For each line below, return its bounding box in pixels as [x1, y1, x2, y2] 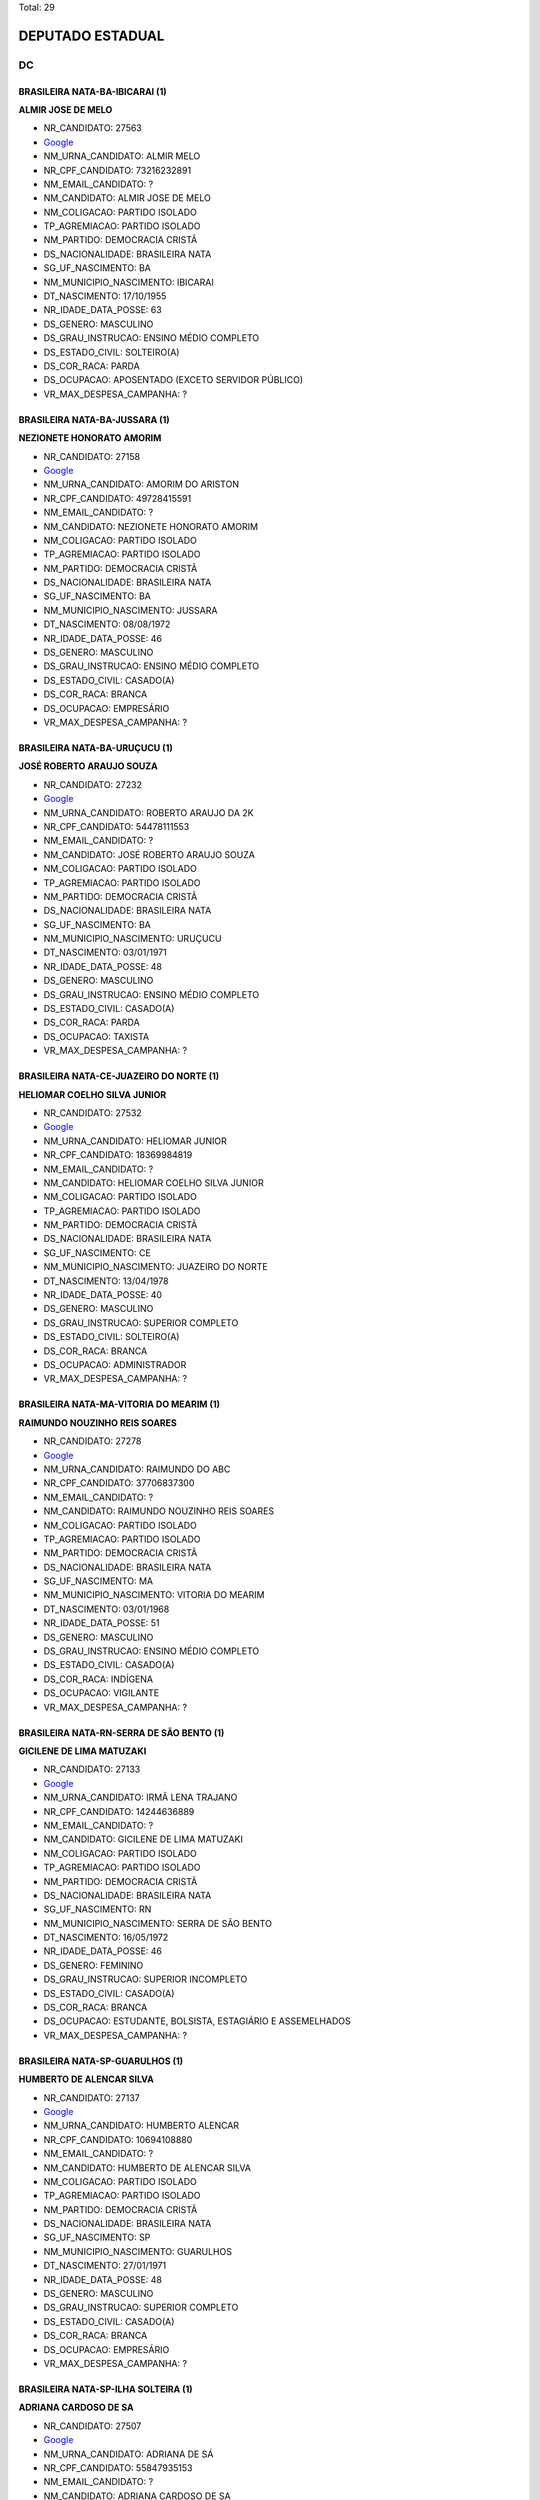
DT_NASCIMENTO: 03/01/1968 [43, 1603, 170, 1615]
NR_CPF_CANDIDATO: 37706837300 [43, 1477, 195, 1489]
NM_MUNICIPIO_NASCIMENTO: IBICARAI [43, 276, 214, 288]
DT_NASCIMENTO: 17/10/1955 [43, 290, 167, 302]
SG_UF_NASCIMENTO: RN [43, 1903, 152, 1915]
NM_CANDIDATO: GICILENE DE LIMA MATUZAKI [43, 1833, 244, 1845]
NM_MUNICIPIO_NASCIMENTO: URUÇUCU [43, 933, 222, 945]
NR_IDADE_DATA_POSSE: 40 [43, 1289, 163, 1301]
